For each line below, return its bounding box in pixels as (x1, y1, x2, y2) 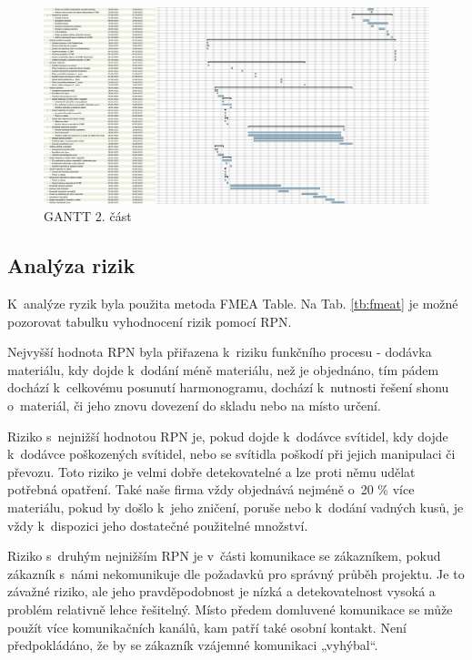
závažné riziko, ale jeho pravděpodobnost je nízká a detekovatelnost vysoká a (7, 582, 436, 601)
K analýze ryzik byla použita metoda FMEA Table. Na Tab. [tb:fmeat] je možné (7, 294, 458, 313)
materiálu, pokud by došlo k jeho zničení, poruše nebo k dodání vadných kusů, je (7, 498, 464, 517)
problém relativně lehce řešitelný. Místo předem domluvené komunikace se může (7, 600, 453, 619)
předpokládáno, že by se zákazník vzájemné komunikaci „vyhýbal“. (7, 635, 378, 655)
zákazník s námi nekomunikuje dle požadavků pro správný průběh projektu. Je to (7, 564, 465, 583)
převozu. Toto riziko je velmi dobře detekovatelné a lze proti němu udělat (7, 462, 416, 481)
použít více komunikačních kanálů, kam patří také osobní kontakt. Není (7, 617, 407, 636)
